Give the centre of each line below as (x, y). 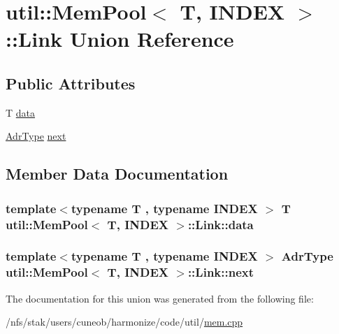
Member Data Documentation (117, 174)
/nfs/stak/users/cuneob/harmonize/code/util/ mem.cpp (124, 322)
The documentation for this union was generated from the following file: (160, 298)
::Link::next (221, 272)
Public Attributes (71, 83)
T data (21, 112)
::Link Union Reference (120, 39)
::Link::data (221, 224)
